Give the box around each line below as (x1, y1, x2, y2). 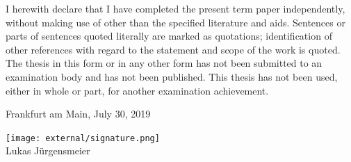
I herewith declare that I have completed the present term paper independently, (6, 1, 345, 15)
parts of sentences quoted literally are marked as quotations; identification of (6, 29, 332, 43)
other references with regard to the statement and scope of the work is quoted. (6, 42, 341, 56)
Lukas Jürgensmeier (6, 143, 90, 158)
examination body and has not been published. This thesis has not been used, (6, 69, 338, 83)
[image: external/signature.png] (6, 133, 160, 143)
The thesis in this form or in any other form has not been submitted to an (6, 56, 323, 70)
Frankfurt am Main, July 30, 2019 (6, 106, 151, 121)
